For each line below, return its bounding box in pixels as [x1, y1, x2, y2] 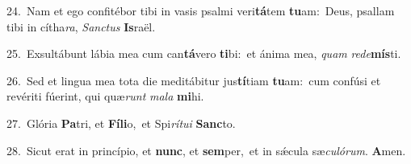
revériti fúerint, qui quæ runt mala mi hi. [6, 88, 204, 105]
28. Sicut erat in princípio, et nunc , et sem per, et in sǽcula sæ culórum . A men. [6, 141, 406, 158]
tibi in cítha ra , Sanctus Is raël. [6, 18, 156, 35]
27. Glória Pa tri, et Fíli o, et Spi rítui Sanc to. [6, 114, 236, 131]
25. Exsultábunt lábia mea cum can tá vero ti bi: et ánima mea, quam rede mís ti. [6, 45, 401, 62]
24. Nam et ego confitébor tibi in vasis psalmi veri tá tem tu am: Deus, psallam [6, 2, 395, 18]
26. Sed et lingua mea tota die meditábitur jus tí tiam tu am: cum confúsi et [6, 72, 381, 88]
